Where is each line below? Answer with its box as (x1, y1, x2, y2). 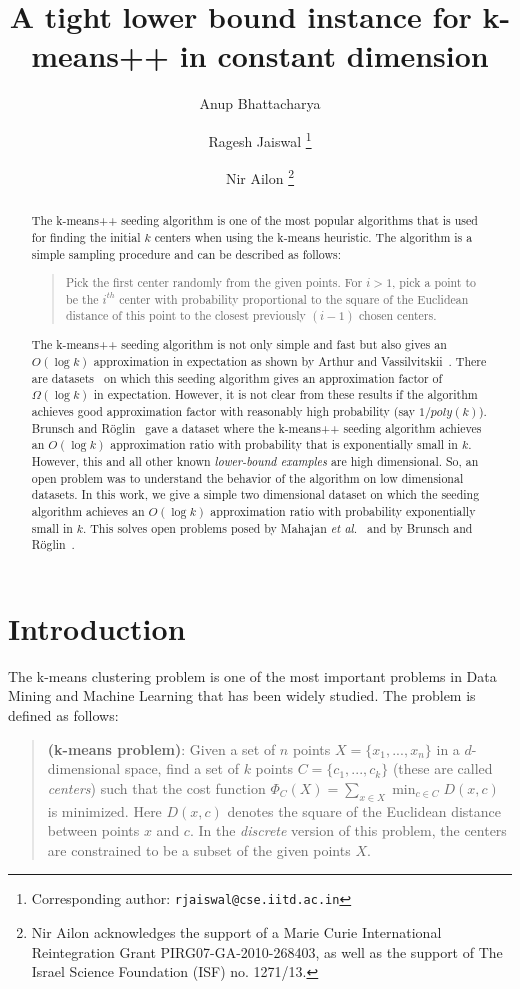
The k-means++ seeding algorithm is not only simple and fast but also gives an (31, 336, 447, 353)
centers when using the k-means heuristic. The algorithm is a (154, 228, 473, 245)
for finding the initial (31, 228, 141, 245)
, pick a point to (392, 274, 477, 291)
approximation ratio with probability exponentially (210, 502, 476, 519)
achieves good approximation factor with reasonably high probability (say (31, 402, 415, 419)
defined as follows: (8, 704, 119, 725)
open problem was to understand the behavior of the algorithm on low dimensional (31, 469, 464, 486)
